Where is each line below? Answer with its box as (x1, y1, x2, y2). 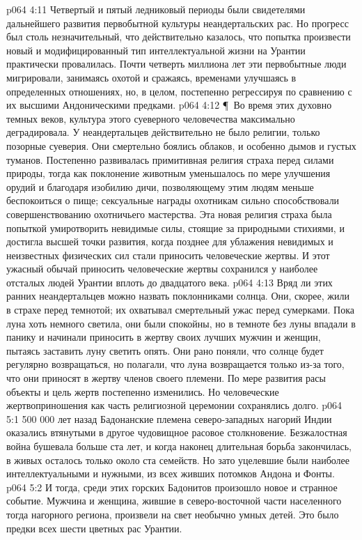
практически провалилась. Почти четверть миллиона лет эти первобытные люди (6, 56, 347, 71)
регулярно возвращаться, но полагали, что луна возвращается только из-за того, (6, 357, 345, 371)
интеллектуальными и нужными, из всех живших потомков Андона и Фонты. (6, 466, 335, 481)
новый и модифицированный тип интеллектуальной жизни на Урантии (6, 43, 306, 57)
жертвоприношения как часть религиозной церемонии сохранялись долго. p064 (6, 398, 343, 412)
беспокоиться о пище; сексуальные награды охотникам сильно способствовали (6, 193, 340, 208)
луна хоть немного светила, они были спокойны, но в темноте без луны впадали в (6, 316, 356, 330)
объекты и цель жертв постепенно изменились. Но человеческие (6, 384, 279, 399)
